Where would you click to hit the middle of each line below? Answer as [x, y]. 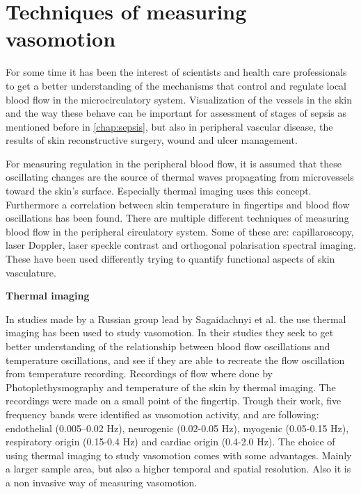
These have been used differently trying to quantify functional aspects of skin [170, 259]
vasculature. [31, 272]
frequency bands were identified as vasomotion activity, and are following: [162, 414]
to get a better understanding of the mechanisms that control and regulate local [176, 85]
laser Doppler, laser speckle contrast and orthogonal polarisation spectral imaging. [181, 245]
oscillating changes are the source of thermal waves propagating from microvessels [180, 177]
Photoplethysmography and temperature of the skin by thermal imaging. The [171, 387]
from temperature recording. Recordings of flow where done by [139, 373]
